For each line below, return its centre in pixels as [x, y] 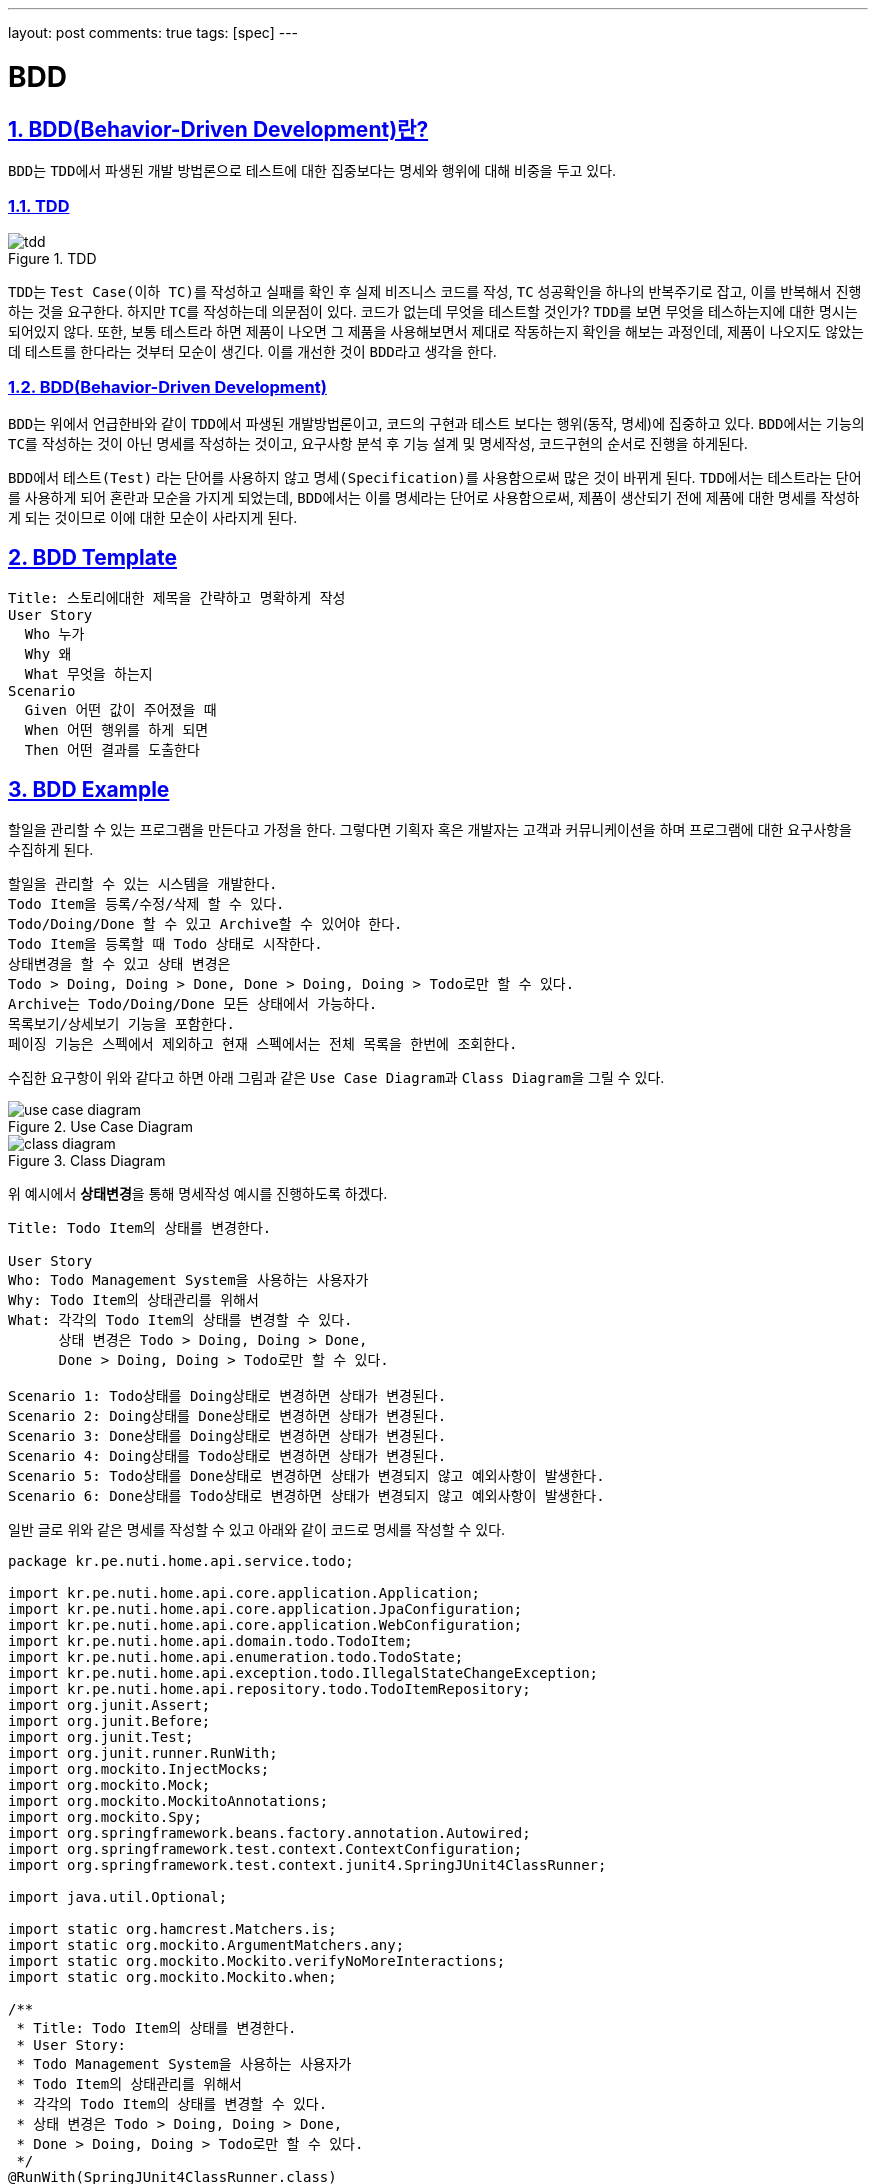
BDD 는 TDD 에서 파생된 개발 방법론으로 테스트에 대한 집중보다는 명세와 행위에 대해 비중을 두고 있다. [312, 170]
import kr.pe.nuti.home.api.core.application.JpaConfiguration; [265, 1609]
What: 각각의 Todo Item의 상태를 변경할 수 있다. [180, 1320]
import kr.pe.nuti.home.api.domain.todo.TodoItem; [210, 1641]
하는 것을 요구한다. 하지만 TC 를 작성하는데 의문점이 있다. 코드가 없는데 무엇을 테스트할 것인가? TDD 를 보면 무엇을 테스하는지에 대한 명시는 [433, 311]
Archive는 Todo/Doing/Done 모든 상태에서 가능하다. [193, 1004]
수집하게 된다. [51, 850]
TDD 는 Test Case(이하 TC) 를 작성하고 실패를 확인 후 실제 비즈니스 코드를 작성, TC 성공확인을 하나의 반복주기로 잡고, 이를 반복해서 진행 [435, 291]
